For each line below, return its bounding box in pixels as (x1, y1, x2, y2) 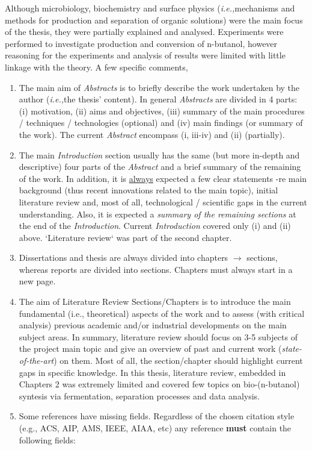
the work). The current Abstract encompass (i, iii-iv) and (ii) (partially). (19, 128, 285, 140)
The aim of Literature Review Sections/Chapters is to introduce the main (19, 295, 291, 308)
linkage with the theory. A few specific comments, (5, 60, 188, 73)
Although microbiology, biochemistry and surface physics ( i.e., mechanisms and (5, 2, 295, 14)
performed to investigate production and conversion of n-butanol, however (5, 37, 278, 49)
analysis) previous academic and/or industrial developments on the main (19, 319, 287, 331)
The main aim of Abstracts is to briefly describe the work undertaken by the (19, 81, 300, 93)
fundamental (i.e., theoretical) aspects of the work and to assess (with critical (19, 307, 305, 319)
